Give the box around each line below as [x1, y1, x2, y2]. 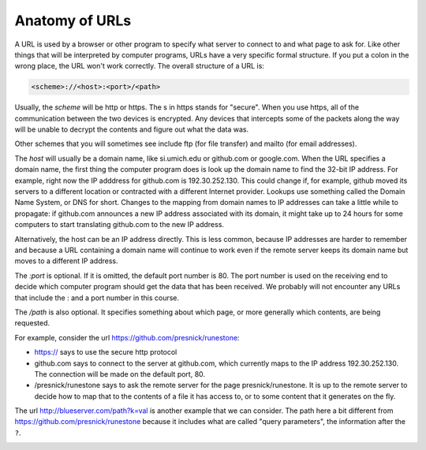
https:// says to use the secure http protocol [34, 348, 177, 357]
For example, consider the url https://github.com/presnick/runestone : [14, 333, 240, 342]
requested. [14, 318, 50, 328]
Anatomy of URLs [14, 12, 132, 29]
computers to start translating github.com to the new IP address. [14, 220, 225, 229]
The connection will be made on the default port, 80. [34, 369, 205, 378]
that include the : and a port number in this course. [14, 292, 180, 303]
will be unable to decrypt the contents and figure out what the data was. [14, 125, 249, 134]
